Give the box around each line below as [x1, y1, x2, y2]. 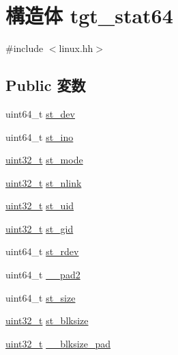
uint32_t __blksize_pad [5, 336, 111, 350]
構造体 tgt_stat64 [5, 1, 173, 29]
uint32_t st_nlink [5, 175, 82, 189]
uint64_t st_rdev [5, 244, 79, 259]
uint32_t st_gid [5, 221, 74, 235]
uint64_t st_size [5, 290, 76, 304]
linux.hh [59, 41, 93, 55]
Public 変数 [5, 75, 86, 96]
